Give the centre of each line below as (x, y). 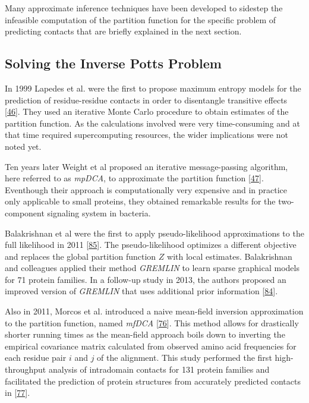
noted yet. (23, 146)
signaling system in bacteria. (99, 212)
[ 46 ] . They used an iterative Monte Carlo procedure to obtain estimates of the (147, 111)
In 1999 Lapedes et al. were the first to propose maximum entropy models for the (153, 88)
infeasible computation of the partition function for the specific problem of (141, 19)
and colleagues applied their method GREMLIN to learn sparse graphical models (152, 268)
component (25, 212)
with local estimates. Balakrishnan (230, 256)
